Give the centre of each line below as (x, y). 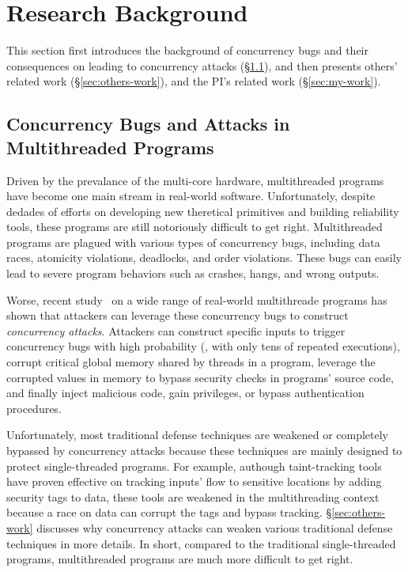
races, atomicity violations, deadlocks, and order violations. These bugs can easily (204, 258)
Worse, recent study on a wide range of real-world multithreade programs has (197, 299)
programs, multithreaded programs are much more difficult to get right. (180, 559)
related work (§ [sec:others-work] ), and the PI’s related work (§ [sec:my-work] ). (194, 81)
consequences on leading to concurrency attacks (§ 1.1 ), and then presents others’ (202, 65)
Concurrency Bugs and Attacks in (148, 124)
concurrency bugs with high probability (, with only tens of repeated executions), (203, 346)
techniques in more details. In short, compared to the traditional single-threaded (201, 543)
